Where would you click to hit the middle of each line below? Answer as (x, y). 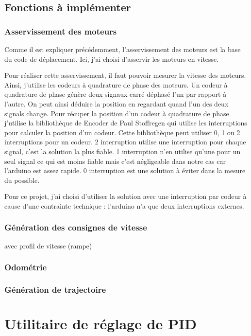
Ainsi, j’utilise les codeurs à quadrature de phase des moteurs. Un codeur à (116, 84)
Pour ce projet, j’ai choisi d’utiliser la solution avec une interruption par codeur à (125, 196)
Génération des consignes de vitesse (76, 227)
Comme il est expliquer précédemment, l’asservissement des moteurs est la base (123, 49)
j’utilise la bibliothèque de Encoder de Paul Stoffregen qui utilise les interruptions (126, 123)
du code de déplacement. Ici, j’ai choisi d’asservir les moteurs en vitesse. (112, 59)
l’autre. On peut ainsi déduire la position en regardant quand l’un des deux (117, 103)
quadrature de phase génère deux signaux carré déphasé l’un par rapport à (116, 94)
